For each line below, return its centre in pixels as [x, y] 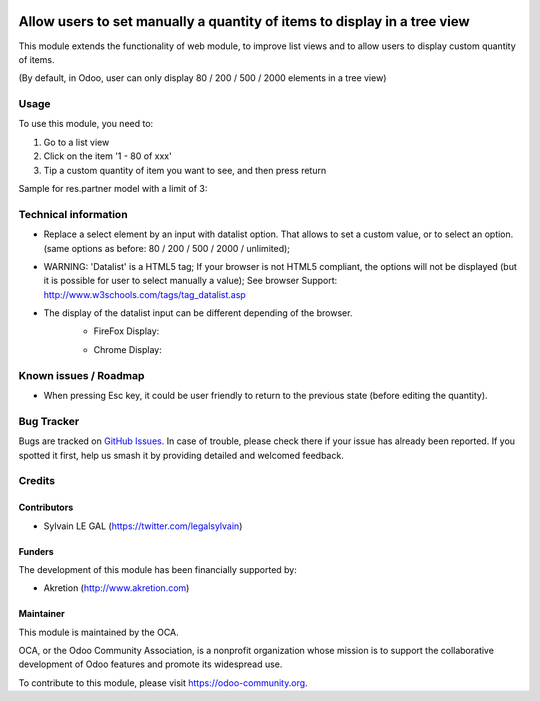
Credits [36, 481]
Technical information [73, 214]
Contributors [46, 507]
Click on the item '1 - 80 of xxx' [107, 156]
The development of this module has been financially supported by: [157, 569]
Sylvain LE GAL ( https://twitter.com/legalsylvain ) [143, 526]
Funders [36, 551]
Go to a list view [76, 142]
